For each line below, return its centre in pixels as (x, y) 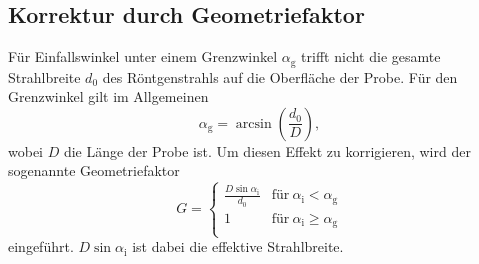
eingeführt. (41, 246)
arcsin (253, 123)
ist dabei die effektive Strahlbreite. (238, 246)
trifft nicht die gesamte (371, 56)
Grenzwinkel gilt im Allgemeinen (108, 96)
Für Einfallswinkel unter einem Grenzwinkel (143, 56)
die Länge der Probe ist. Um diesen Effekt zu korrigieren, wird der (267, 150)
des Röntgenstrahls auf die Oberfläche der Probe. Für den (280, 76)
